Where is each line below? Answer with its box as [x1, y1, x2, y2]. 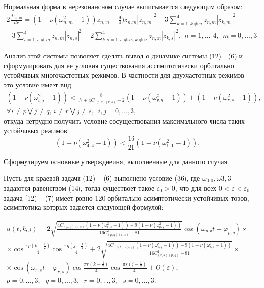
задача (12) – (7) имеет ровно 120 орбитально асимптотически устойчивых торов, [4, 192, 249, 202]
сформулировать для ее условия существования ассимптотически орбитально [4, 60, 234, 70]
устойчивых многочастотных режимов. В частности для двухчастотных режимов [4, 70, 244, 80]
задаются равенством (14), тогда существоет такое [4, 182, 155, 193]
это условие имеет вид [4, 80, 71, 90]
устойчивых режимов [4, 125, 67, 136]
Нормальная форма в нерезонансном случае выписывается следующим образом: [4, 1, 243, 11]
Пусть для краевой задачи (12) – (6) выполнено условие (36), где [4, 173, 200, 183]
